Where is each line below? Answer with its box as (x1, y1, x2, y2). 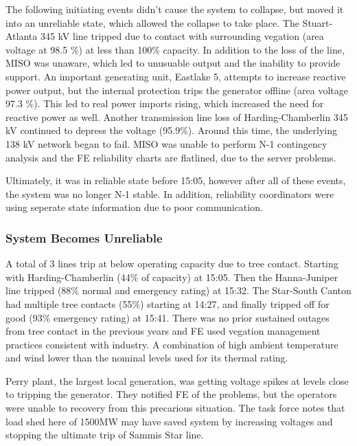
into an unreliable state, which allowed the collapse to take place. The (5, 15, 299, 30)
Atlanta (5, 29, 38, 43)
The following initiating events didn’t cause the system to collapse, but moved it (5, 2, 344, 16)
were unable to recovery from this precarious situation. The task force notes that (5, 401, 345, 415)
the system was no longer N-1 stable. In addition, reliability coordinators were (5, 186, 334, 201)
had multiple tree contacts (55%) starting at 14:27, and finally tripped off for (5, 296, 330, 311)
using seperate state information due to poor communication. (5, 200, 263, 214)
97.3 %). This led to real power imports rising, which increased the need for (5, 96, 324, 111)
